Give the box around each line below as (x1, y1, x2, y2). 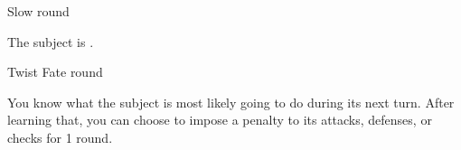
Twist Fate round (7, 62, 103, 81)
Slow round (7, 2, 70, 20)
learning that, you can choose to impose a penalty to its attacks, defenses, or (7, 110, 432, 129)
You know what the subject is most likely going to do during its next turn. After (7, 92, 455, 111)
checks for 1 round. (7, 127, 113, 146)
